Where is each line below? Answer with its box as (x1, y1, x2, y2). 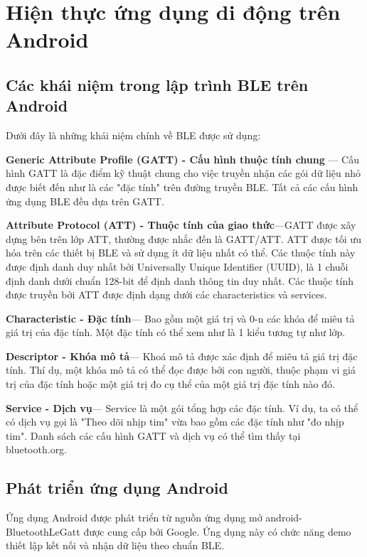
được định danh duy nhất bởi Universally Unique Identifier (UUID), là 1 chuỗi (6, 259, 349, 274)
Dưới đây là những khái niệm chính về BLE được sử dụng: (6, 128, 261, 143)
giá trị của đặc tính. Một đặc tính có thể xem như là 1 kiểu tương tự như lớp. (6, 325, 346, 340)
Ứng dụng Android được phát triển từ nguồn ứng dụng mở (6, 510, 262, 525)
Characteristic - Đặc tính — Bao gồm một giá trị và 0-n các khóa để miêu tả (6, 310, 355, 325)
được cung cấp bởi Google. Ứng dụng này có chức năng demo (83, 524, 351, 539)
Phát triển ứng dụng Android (6, 477, 228, 499)
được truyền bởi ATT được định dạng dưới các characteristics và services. (6, 287, 327, 302)
